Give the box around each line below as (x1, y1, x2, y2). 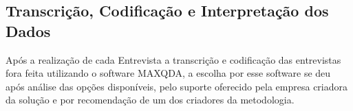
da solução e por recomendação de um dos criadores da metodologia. (6, 92, 295, 107)
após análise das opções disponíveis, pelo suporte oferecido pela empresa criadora (6, 79, 348, 93)
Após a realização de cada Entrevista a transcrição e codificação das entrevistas (6, 52, 341, 66)
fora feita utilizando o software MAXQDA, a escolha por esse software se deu (6, 66, 331, 80)
